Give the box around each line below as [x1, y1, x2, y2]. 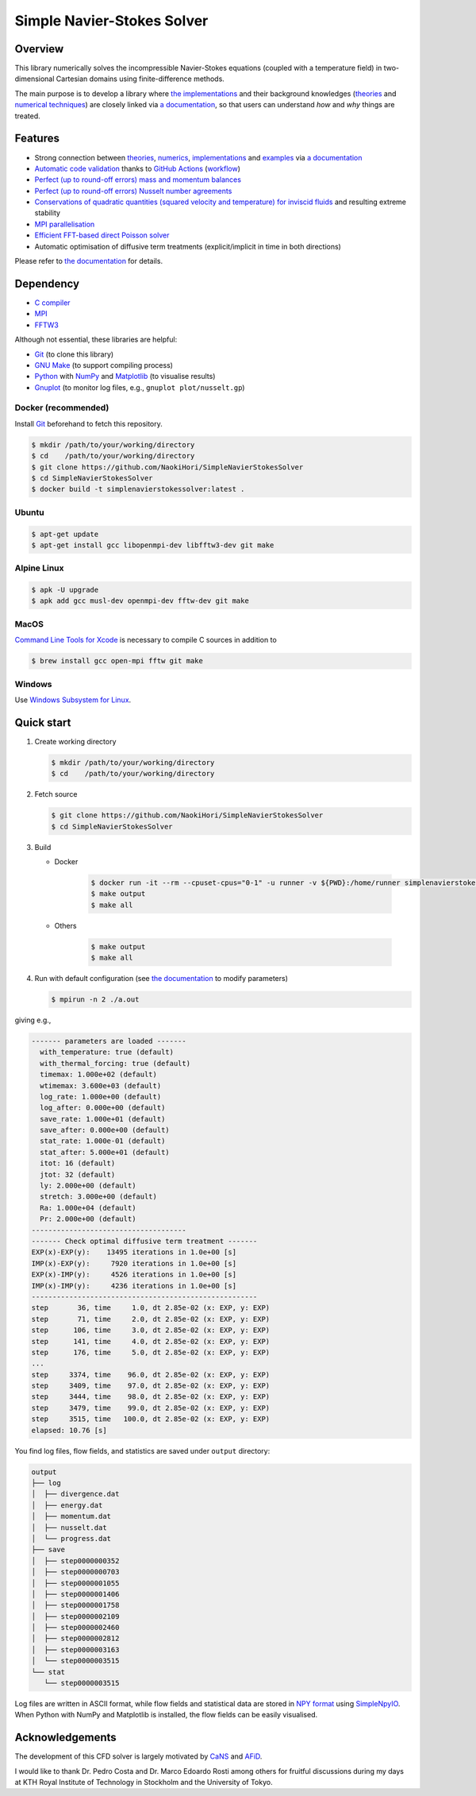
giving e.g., [14, 1015, 52, 1025]
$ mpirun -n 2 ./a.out [51, 995, 140, 1004]
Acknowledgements [14, 1731, 117, 1744]
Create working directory [34, 736, 117, 746]
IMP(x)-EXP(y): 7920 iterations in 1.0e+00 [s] [31, 1259, 237, 1268]
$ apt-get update [31, 529, 99, 539]
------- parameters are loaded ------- [31, 1037, 186, 1045]
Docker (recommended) [14, 402, 109, 413]
